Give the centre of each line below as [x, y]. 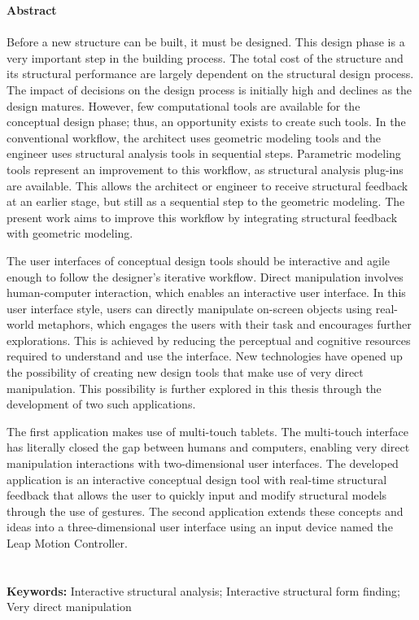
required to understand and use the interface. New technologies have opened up [205, 356]
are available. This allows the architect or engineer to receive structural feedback [207, 185]
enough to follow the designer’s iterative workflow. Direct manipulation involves [205, 276]
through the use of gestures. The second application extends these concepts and [205, 511]
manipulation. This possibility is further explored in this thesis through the [194, 388]
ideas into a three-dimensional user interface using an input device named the [200, 527]
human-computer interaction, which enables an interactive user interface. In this [206, 293]
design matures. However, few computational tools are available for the [183, 105]
